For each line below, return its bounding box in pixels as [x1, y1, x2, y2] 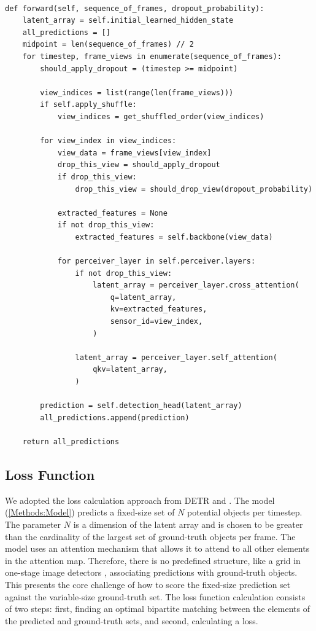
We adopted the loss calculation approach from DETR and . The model [5, 493, 275, 506]
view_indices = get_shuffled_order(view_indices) [57, 112, 264, 121]
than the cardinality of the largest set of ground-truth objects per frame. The [5, 530, 296, 543]
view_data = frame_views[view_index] [57, 148, 212, 157]
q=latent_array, [110, 292, 177, 302]
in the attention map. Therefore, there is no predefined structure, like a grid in [5, 554, 301, 566]
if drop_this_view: [57, 172, 137, 181]
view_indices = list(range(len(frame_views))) [40, 88, 234, 97]
